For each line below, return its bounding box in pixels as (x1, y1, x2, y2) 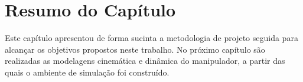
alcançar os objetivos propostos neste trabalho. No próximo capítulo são (5, 43, 265, 55)
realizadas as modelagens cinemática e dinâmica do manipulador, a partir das (5, 54, 285, 67)
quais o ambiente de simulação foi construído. (5, 66, 170, 78)
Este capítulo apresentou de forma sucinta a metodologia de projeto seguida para (5, 32, 298, 44)
